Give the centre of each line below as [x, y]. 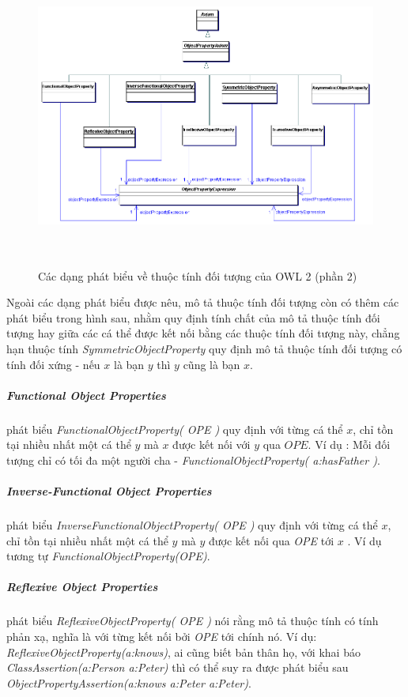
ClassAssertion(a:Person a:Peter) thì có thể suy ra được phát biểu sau [178, 667]
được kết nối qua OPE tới [272, 540]
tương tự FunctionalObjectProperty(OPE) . [108, 556]
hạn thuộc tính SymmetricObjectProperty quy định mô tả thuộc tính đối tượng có [204, 348]
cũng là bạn [212, 364]
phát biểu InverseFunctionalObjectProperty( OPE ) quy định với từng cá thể [192, 525]
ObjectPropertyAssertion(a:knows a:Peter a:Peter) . [129, 682]
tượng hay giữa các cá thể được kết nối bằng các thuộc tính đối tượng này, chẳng [203, 333]
